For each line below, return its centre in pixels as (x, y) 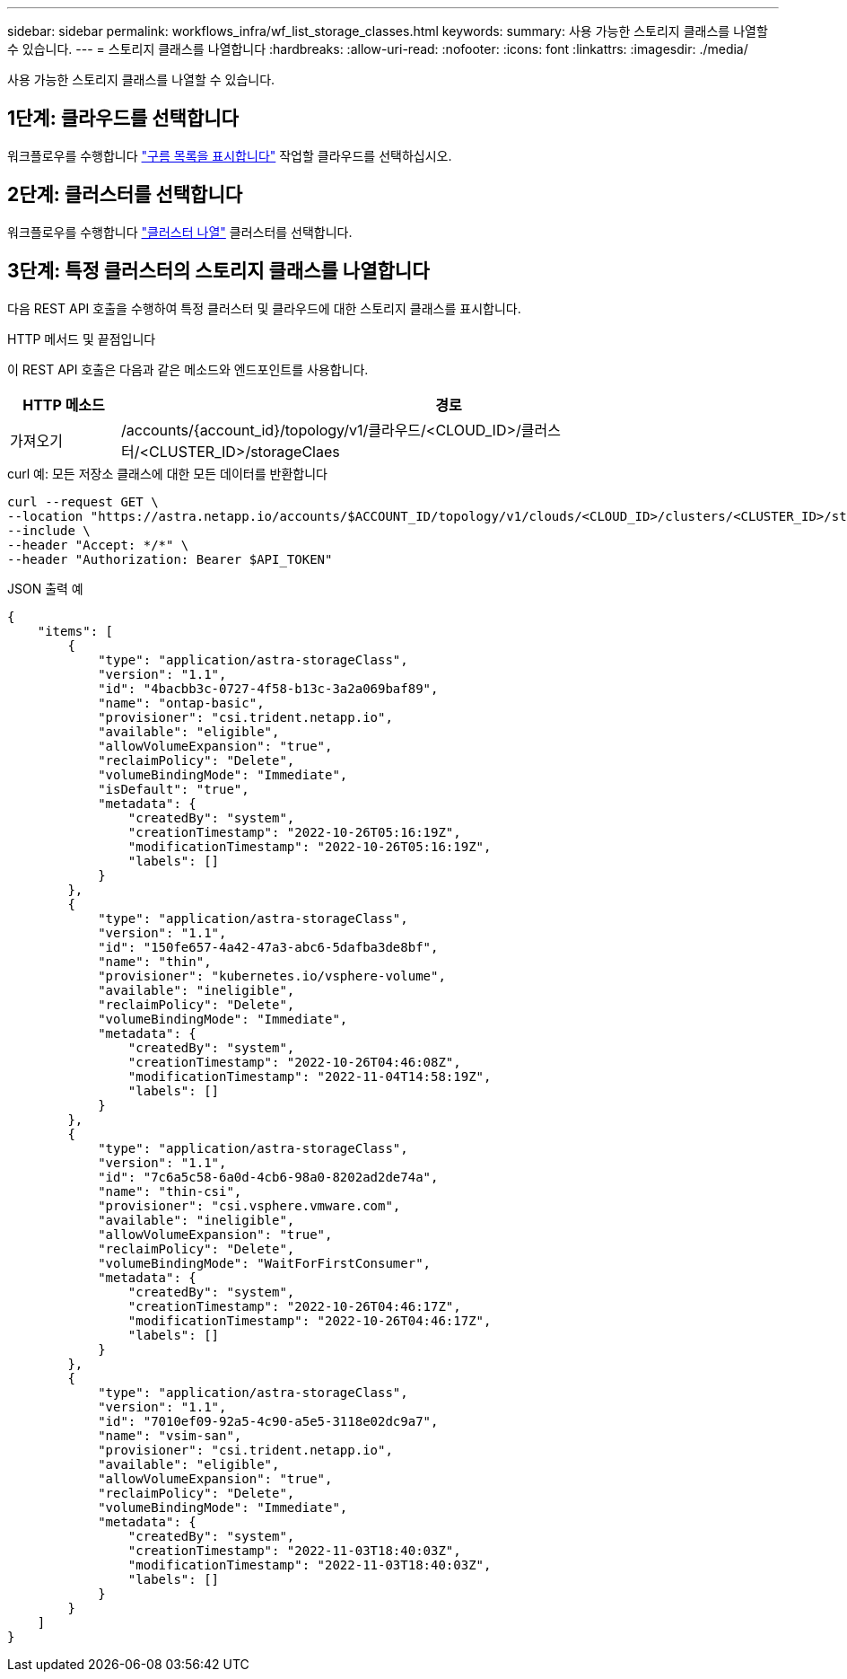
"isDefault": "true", (174, 789)
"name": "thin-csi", (170, 1191)
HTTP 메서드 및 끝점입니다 (82, 338)
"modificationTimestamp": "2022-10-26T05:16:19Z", (310, 846)
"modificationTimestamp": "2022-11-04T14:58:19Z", (310, 1076)
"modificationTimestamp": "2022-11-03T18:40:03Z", (310, 1565)
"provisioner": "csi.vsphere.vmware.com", (249, 1205)
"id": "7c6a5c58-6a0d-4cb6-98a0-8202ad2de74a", (268, 1177)
